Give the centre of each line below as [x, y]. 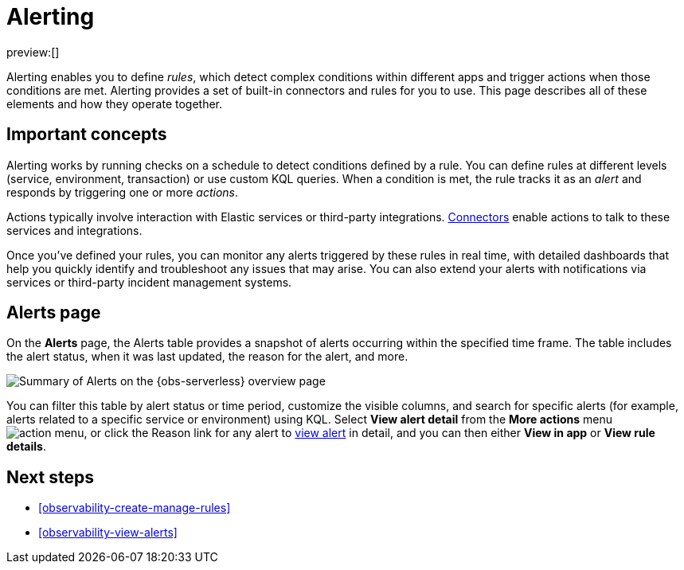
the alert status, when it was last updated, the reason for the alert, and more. [207, 357]
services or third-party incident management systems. [149, 282]
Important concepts [87, 135]
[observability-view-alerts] [108, 533]
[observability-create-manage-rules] [135, 508]
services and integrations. [74, 230]
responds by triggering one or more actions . [123, 192]
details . [26, 447]
